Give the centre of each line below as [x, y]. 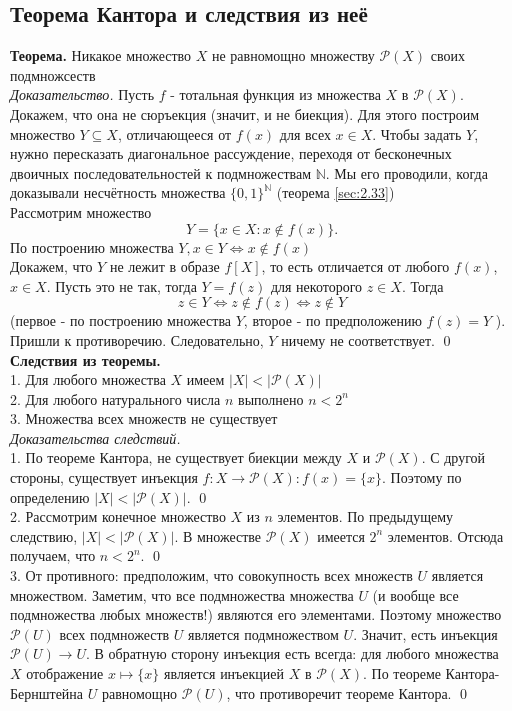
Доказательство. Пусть [82, 94]
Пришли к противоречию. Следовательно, [137, 339]
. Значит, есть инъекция [425, 633]
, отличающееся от [174, 133]
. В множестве [218, 535]
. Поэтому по [422, 477]
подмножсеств [53, 74]
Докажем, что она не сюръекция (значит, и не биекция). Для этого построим [245, 113]
